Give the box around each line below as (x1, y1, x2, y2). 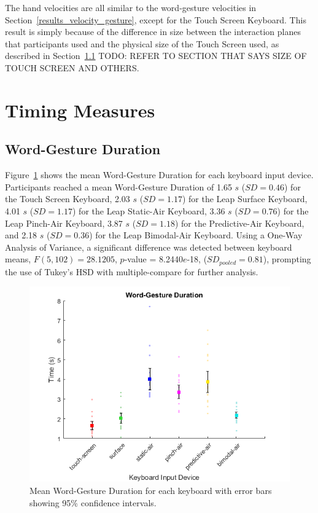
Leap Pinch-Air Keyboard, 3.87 (5, 216, 123, 229)
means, (5, 253, 31, 265)
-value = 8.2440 (124, 253, 183, 265)
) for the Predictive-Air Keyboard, (174, 216, 304, 229)
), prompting (263, 253, 311, 265)
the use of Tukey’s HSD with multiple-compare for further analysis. (5, 265, 258, 278)
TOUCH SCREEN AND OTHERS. (5, 61, 139, 74)
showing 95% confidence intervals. (29, 496, 157, 509)
